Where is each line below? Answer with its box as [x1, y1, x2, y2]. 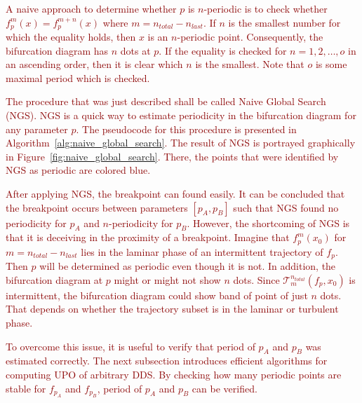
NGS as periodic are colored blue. [6, 163, 151, 177]
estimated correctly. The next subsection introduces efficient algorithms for [6, 353, 328, 368]
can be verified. [192, 381, 257, 395]
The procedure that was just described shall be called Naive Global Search [6, 94, 326, 109]
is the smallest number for [228, 15, 341, 29]
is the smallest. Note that [195, 57, 304, 71]
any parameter [6, 121, 68, 136]
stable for [6, 381, 46, 395]
